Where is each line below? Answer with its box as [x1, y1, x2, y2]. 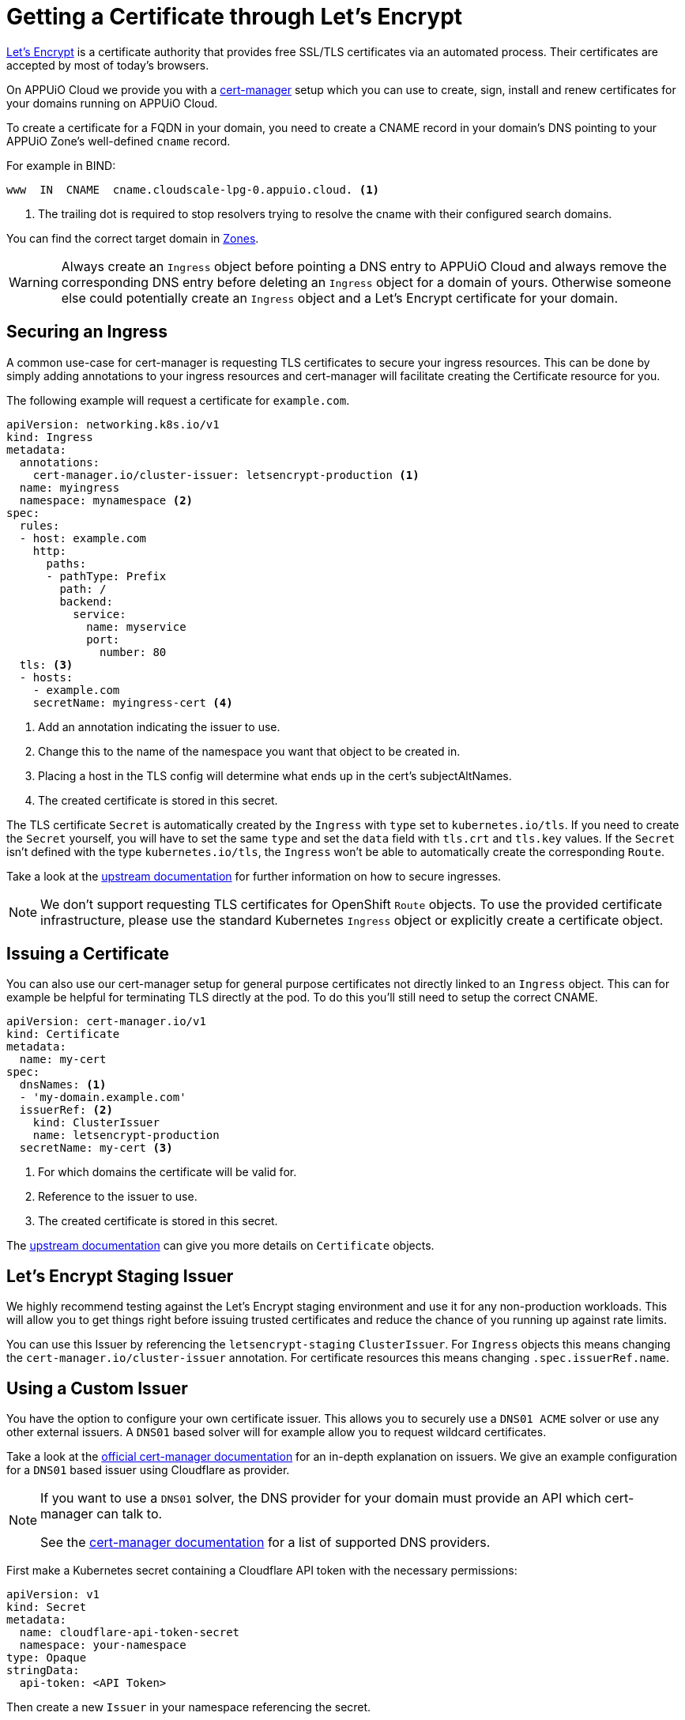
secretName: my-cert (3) [19, 1141, 173, 1155]
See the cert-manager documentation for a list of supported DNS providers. [40, 1534, 491, 1551]
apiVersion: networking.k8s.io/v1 [6, 417, 220, 431]
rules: [19, 519, 60, 532]
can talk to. [96, 1506, 163, 1522]
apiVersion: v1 [6, 1588, 100, 1601]
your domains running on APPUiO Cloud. [6, 96, 218, 110]
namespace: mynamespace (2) [19, 493, 194, 507]
